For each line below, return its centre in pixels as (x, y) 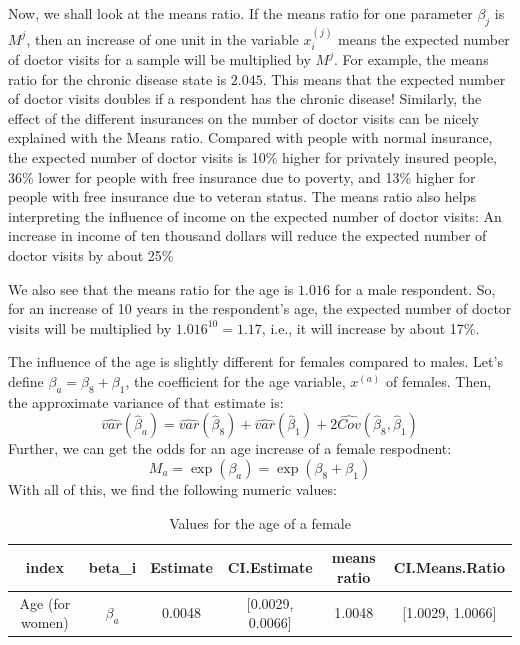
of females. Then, (438, 380)
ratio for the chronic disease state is (117, 78)
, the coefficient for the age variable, (235, 380)
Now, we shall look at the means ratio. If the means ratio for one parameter (240, 13)
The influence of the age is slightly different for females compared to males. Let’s (255, 361)
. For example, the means (411, 59)
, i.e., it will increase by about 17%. (370, 327)
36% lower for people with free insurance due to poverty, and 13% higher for (242, 176)
